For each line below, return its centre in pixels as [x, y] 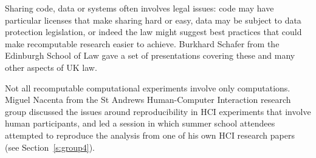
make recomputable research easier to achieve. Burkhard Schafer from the [142, 43]
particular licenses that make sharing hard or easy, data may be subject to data [153, 20]
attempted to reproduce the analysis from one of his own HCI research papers [150, 135]
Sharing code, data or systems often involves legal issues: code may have [139, 8]
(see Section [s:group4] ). [50, 147]
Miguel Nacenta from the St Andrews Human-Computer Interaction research [148, 100]
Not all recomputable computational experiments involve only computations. [148, 87]
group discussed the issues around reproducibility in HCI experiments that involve [158, 111]
